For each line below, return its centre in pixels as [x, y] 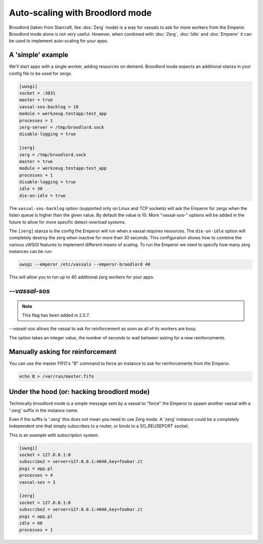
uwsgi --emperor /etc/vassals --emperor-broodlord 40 [85, 264]
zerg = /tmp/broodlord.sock [53, 155]
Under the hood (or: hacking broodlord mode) [79, 392]
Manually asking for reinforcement [63, 352]
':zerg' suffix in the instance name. [44, 410]
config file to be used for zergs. [41, 73]
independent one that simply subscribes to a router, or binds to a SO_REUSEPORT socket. [99, 426]
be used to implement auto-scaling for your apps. [59, 41]
